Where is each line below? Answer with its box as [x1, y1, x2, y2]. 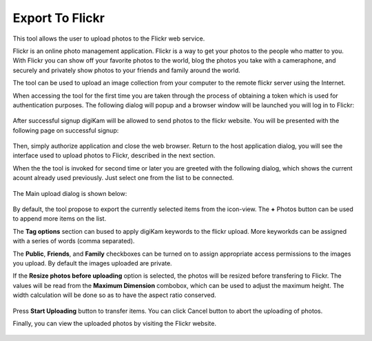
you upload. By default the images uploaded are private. [12, 258, 172, 267]
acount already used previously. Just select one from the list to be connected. [12, 174, 234, 182]
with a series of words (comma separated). [12, 237, 135, 245]
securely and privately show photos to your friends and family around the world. [12, 66, 240, 74]
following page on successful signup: [12, 126, 119, 134]
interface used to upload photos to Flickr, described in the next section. [12, 151, 216, 159]
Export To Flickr [12, 10, 105, 25]
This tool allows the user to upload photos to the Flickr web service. [12, 34, 205, 43]
